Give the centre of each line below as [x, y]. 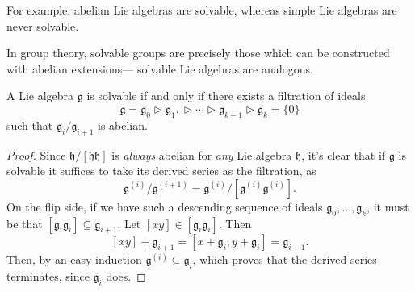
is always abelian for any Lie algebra [202, 154]
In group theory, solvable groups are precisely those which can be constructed [198, 53]
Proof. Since [36, 154]
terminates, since [48, 275]
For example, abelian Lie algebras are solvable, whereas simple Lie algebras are [202, 10]
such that [30, 125]
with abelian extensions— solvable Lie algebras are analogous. [160, 68]
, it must [388, 206]
